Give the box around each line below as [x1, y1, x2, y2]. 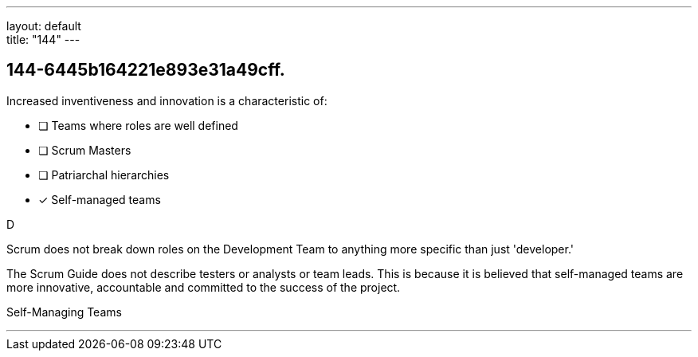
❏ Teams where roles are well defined [38, 118, 238, 132]
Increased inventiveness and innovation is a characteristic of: [6, 93, 327, 108]
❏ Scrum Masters [38, 143, 131, 157]
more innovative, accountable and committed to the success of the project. [6, 280, 401, 294]
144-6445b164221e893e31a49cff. [6, 60, 285, 80]
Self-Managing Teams [6, 304, 122, 319]
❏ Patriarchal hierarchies [38, 167, 170, 182]
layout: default [6, 19, 81, 33]
